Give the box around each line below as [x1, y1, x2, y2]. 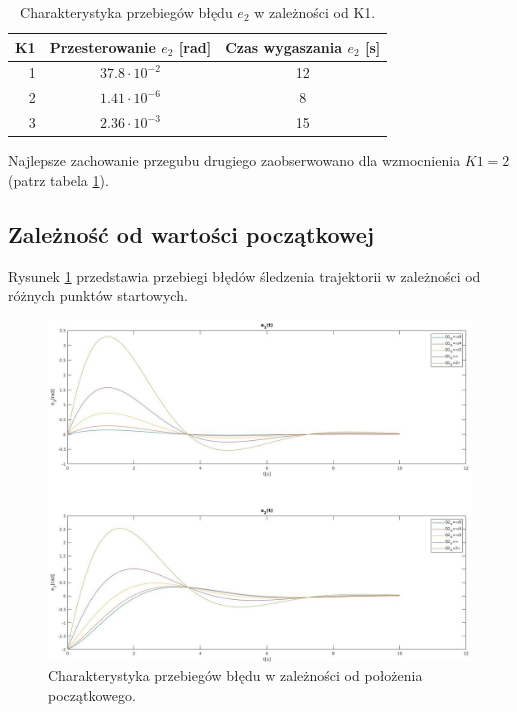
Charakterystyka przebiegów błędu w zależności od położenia [48, 665, 423, 686]
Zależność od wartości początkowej [8, 218, 375, 249]
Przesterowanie [49, 36, 156, 57]
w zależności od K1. [254, 2, 376, 22]
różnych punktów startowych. [8, 285, 188, 306]
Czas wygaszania [225, 36, 343, 57]
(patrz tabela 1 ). [8, 169, 109, 190]
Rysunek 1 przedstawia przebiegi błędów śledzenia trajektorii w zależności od [8, 265, 481, 286]
